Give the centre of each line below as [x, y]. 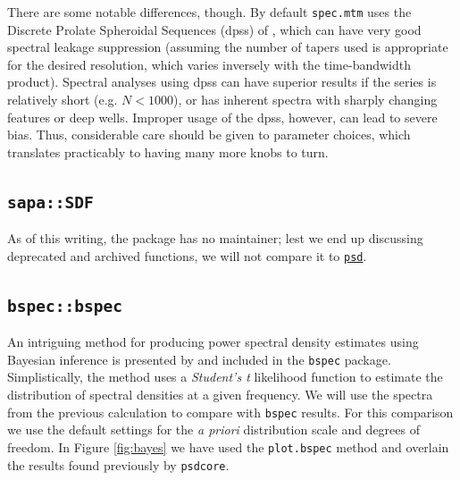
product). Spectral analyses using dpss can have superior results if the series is [222, 82]
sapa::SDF [50, 202]
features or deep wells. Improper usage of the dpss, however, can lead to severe [222, 117]
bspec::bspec [65, 306]
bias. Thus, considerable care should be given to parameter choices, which [209, 135]
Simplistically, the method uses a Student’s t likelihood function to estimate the [225, 377]
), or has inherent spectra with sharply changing [305, 100]
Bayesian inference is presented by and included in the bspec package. [199, 359]
